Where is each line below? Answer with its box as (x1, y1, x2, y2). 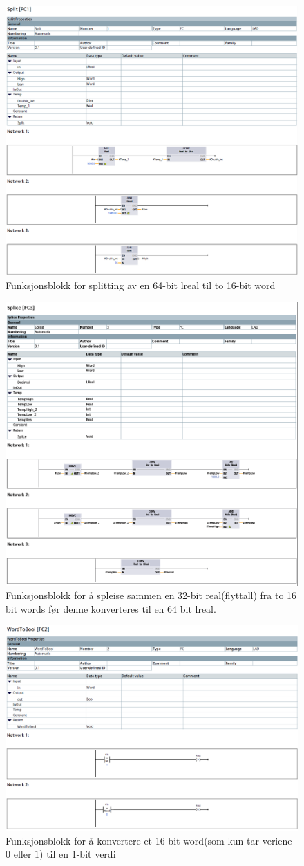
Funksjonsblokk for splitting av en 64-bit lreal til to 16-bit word (6, 278, 276, 293)
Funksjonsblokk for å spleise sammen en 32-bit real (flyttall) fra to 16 (6, 588, 297, 602)
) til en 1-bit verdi (39, 847, 116, 861)
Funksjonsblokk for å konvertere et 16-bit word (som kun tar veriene (6, 833, 292, 847)
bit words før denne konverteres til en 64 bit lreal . (6, 601, 216, 616)
